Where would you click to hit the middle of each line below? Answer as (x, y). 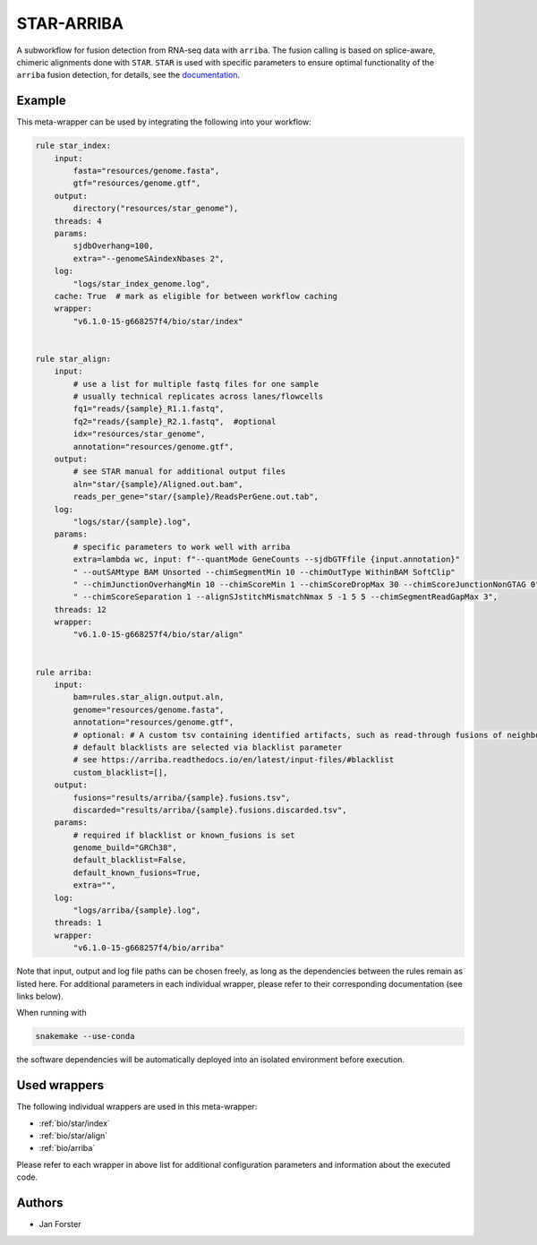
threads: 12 (81, 610)
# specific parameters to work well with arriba (182, 547)
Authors (40, 1203)
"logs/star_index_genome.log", (141, 283)
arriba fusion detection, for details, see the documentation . (128, 75)
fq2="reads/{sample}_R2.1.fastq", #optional (175, 421)
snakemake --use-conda (85, 1036)
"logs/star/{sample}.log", (132, 521)
